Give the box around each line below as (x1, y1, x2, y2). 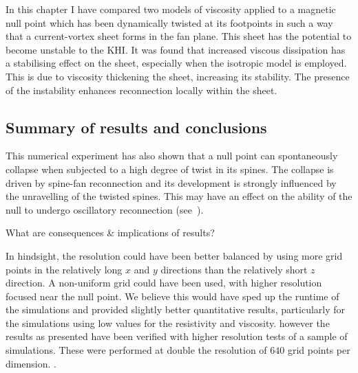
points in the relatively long (6, 262, 123, 276)
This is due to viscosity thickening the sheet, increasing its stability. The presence (6, 69, 350, 83)
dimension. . (6, 356, 56, 370)
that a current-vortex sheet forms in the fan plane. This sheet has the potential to (6, 29, 352, 43)
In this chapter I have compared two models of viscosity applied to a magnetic (6, 2, 336, 16)
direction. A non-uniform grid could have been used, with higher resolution (6, 275, 322, 290)
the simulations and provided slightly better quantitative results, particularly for (6, 302, 346, 317)
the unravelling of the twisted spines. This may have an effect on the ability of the (6, 189, 352, 203)
